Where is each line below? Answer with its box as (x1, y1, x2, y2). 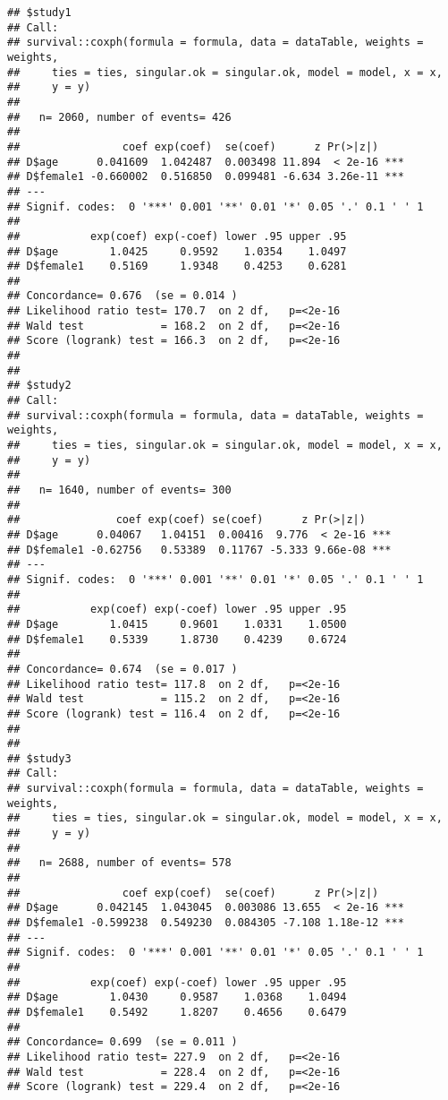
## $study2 (7, 379, 72, 392)
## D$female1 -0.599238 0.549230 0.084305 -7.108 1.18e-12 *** (7, 916, 404, 930)
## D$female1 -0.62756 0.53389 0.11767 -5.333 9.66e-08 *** (7, 543, 392, 556)
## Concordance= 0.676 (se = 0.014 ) (7, 289, 238, 303)
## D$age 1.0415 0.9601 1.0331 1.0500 (7, 617, 347, 631)
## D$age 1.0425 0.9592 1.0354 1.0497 (7, 245, 347, 258)
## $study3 (7, 752, 72, 765)
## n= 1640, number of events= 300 (7, 484, 232, 496)
